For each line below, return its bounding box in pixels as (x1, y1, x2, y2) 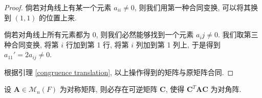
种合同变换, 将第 (4, 39, 59, 50)
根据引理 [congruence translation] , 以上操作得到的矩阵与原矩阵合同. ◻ (4, 66, 234, 77)
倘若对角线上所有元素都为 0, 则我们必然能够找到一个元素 (4, 29, 194, 40)
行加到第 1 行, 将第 (65, 39, 129, 50)
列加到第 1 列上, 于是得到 (136, 39, 221, 50)
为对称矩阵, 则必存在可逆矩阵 (59, 84, 158, 94)
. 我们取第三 (217, 29, 258, 40)
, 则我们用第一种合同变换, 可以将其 (134, 2, 251, 12)
